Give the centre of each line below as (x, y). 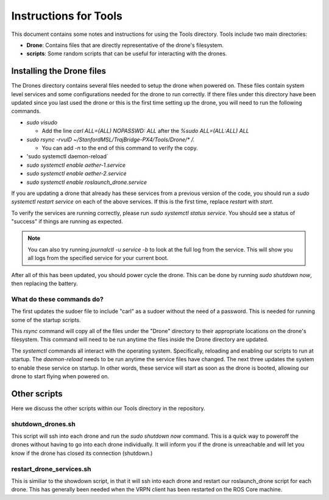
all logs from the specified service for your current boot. (98, 258)
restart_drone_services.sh (51, 469)
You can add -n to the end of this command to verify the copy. (120, 148)
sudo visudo (42, 122)
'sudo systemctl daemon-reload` (68, 157)
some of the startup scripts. (46, 320)
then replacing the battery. (44, 284)
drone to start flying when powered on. (60, 376)
